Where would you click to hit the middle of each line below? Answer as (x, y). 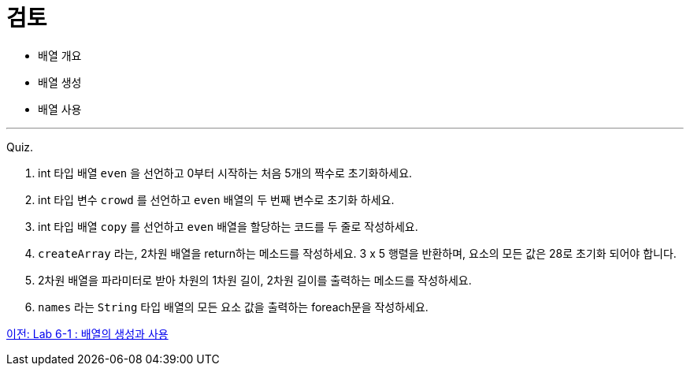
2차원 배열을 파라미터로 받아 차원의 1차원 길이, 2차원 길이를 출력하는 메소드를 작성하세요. (255, 280)
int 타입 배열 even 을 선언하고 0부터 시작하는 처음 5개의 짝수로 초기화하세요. (225, 173)
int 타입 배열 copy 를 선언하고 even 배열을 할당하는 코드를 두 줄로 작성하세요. (228, 226)
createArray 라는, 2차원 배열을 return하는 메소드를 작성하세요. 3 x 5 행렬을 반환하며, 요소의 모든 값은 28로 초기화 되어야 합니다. (357, 253)
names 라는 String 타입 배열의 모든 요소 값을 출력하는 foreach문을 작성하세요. (233, 307)
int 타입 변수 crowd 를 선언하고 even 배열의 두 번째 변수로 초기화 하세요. (216, 199)
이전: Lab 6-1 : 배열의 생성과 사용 (87, 333)
